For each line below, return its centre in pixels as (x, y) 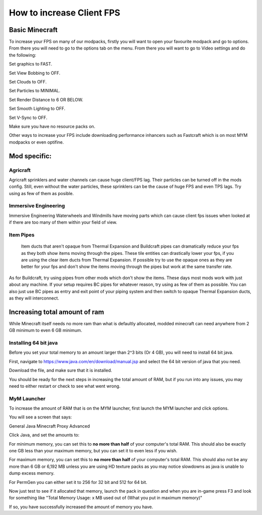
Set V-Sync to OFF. (28, 117)
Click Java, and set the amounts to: (44, 435)
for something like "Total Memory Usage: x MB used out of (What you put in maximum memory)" (106, 498)
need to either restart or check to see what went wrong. (65, 386)
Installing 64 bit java (33, 343)
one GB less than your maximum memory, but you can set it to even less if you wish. (93, 451)
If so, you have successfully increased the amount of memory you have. (81, 507)
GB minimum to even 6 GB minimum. (46, 331)
